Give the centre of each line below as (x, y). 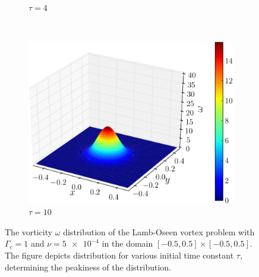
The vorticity (29, 231)
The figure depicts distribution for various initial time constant (119, 255)
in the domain (127, 243)
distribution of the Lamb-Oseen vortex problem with (159, 231)
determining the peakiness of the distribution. (88, 267)
